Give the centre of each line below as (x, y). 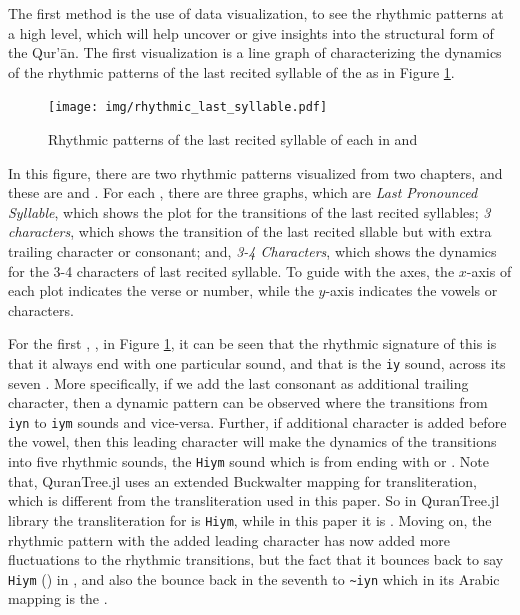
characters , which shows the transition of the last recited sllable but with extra (250, 231)
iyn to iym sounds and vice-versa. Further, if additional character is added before (257, 421)
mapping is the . (58, 598)
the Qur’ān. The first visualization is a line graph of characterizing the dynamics (255, 52)
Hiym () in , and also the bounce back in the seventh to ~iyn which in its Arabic (254, 578)
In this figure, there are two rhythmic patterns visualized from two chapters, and (255, 172)
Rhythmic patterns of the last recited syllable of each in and (233, 139)
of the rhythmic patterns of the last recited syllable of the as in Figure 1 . (231, 71)
